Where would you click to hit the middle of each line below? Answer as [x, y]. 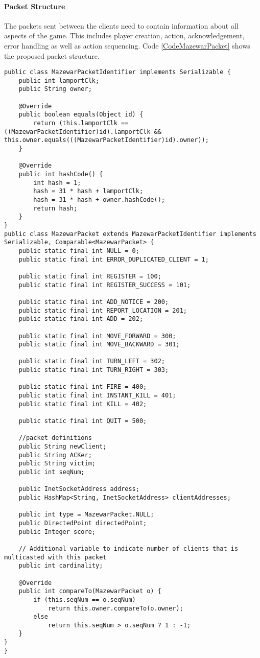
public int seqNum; [52, 472]
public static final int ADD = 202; [81, 319]
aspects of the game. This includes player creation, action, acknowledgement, [124, 36]
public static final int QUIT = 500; [83, 421]
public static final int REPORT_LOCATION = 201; [103, 310]
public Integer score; [57, 532]
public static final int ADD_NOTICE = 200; [94, 302]
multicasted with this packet [55, 557]
